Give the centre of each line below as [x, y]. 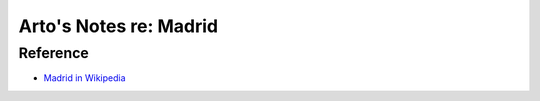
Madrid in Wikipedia [84, 78]
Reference [53, 53]
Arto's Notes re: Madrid [118, 26]
